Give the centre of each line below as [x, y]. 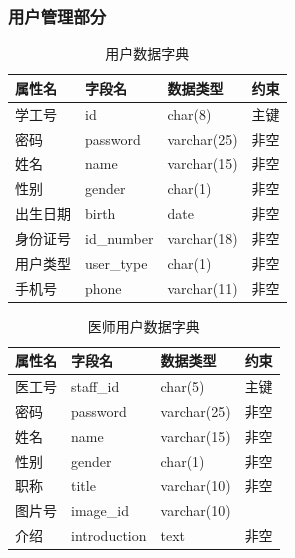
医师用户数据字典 [143, 325]
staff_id [95, 386]
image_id [100, 510]
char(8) [189, 113]
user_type [116, 262]
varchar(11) [202, 287]
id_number [119, 237]
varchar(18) [202, 237]
